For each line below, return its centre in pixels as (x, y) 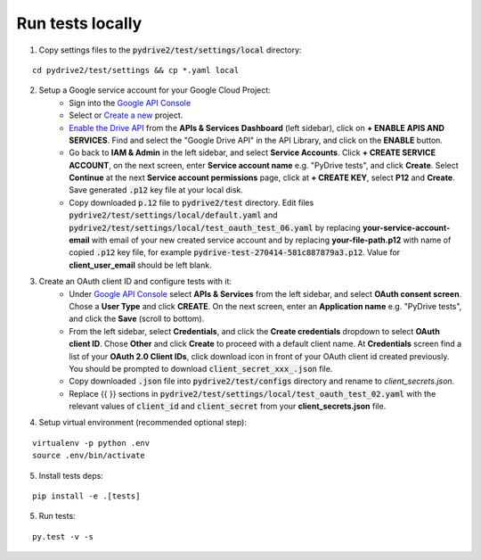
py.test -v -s (63, 536)
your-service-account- (406, 227)
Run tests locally (79, 23)
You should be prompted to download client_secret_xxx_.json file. (201, 368)
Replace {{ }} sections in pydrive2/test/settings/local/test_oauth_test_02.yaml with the (253, 393)
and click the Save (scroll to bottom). (137, 319)
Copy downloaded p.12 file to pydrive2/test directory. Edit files (192, 202)
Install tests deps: (71, 475)
